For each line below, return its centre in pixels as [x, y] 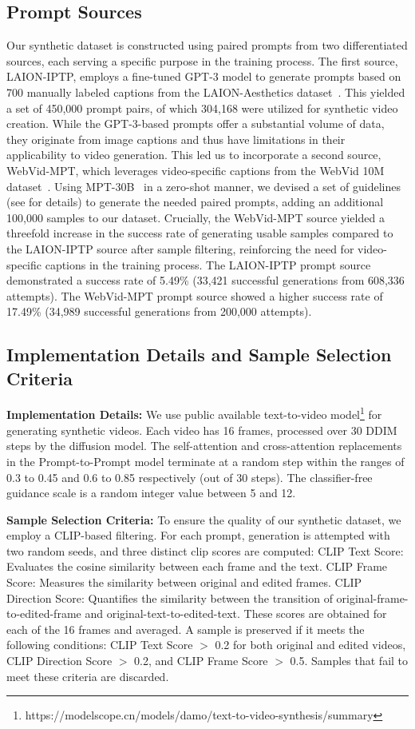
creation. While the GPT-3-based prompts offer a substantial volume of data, [196, 123]
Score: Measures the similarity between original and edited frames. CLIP [184, 582]
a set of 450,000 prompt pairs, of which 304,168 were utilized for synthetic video [202, 108]
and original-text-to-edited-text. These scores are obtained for [236, 613]
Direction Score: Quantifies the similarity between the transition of [170, 598]
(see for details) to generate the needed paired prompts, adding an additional [195, 202]
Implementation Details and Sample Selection [199, 355]
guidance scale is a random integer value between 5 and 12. [151, 493]
